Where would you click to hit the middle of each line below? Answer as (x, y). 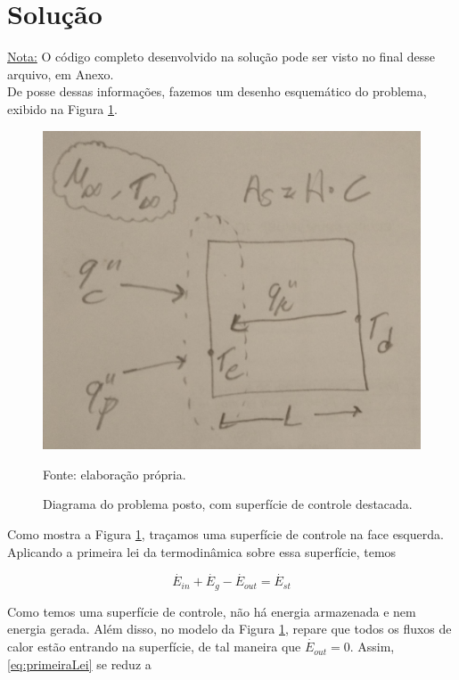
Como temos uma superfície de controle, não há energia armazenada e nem (212, 611)
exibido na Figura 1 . (62, 108)
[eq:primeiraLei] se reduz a (79, 664)
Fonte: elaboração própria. (115, 474)
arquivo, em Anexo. (61, 74)
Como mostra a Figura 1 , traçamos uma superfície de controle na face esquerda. (225, 534)
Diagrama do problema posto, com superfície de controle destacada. (228, 504)
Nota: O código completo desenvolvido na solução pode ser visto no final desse (221, 57)
